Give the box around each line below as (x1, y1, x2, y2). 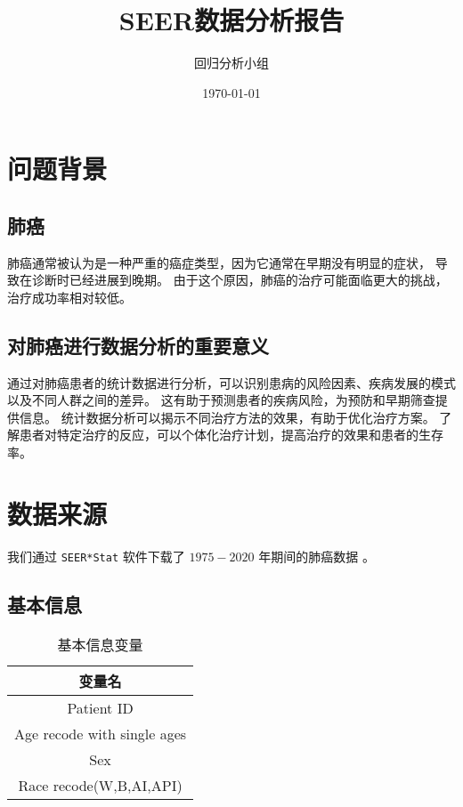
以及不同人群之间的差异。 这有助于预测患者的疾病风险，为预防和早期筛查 (7, 391, 435, 409)
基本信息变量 (57, 633, 143, 655)
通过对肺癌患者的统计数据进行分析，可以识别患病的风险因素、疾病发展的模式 (7, 373, 456, 391)
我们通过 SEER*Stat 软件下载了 (7, 546, 185, 565)
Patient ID (67, 697, 134, 718)
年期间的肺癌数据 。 (258, 546, 375, 565)
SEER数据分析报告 (118, 2, 345, 38)
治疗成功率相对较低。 (7, 287, 132, 306)
